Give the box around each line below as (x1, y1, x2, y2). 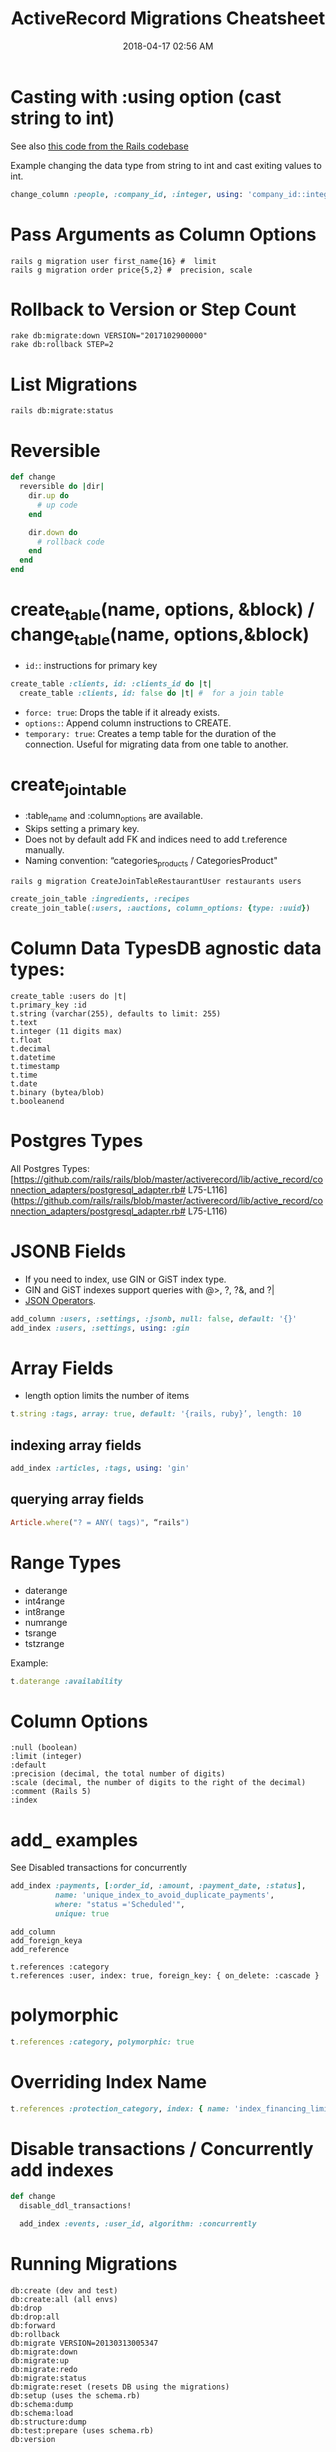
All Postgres (10, 1162, 60, 1174)
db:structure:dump (10, 2417, 87, 2427)
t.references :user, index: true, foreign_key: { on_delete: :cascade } (10, 1970, 320, 1981)
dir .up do (28, 491, 70, 501)
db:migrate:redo (10, 2364, 78, 2374)
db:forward (10, 2320, 56, 2331)
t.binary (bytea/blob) (10, 1087, 105, 1097)
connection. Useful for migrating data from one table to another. (24, 738, 289, 750)
